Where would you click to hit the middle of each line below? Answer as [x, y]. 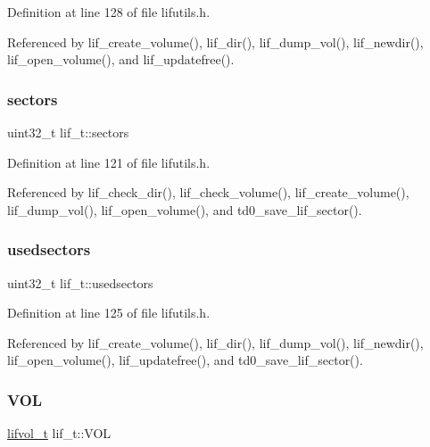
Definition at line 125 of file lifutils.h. [109, 313]
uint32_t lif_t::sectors [68, 132]
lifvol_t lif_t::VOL [59, 433]
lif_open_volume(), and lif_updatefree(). [121, 59]
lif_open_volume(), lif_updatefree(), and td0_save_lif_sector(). [185, 360]
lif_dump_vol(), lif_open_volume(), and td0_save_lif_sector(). [185, 209]
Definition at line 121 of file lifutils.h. [109, 162]
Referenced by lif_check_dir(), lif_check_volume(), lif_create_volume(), [208, 192]
